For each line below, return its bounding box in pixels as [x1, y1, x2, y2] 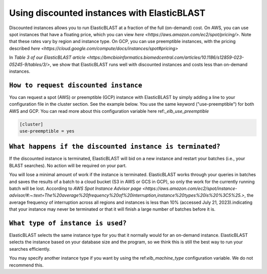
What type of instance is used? [9, 219, 127, 227]
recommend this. [9, 262, 44, 268]
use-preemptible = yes [19, 128, 75, 134]
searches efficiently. [9, 246, 50, 252]
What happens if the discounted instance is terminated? [9, 142, 221, 151]
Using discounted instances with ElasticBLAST [9, 7, 206, 18]
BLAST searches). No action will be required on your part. [9, 162, 127, 168]
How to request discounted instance [9, 81, 142, 89]
